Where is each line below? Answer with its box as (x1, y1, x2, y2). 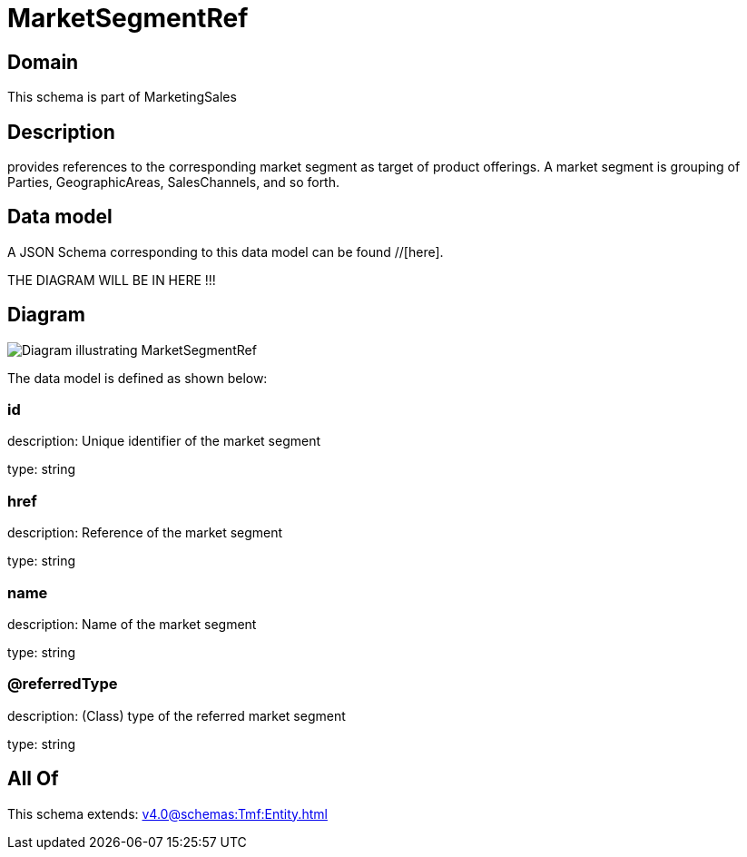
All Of (7, 767, 59, 791)
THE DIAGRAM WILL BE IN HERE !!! (7, 271, 216, 288)
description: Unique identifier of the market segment (7, 433, 320, 449)
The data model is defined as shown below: (7, 369, 268, 386)
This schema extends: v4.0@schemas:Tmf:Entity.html (7, 805, 328, 822)
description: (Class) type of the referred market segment (7, 707, 346, 724)
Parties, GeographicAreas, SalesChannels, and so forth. (7, 174, 340, 191)
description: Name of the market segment (7, 616, 257, 632)
